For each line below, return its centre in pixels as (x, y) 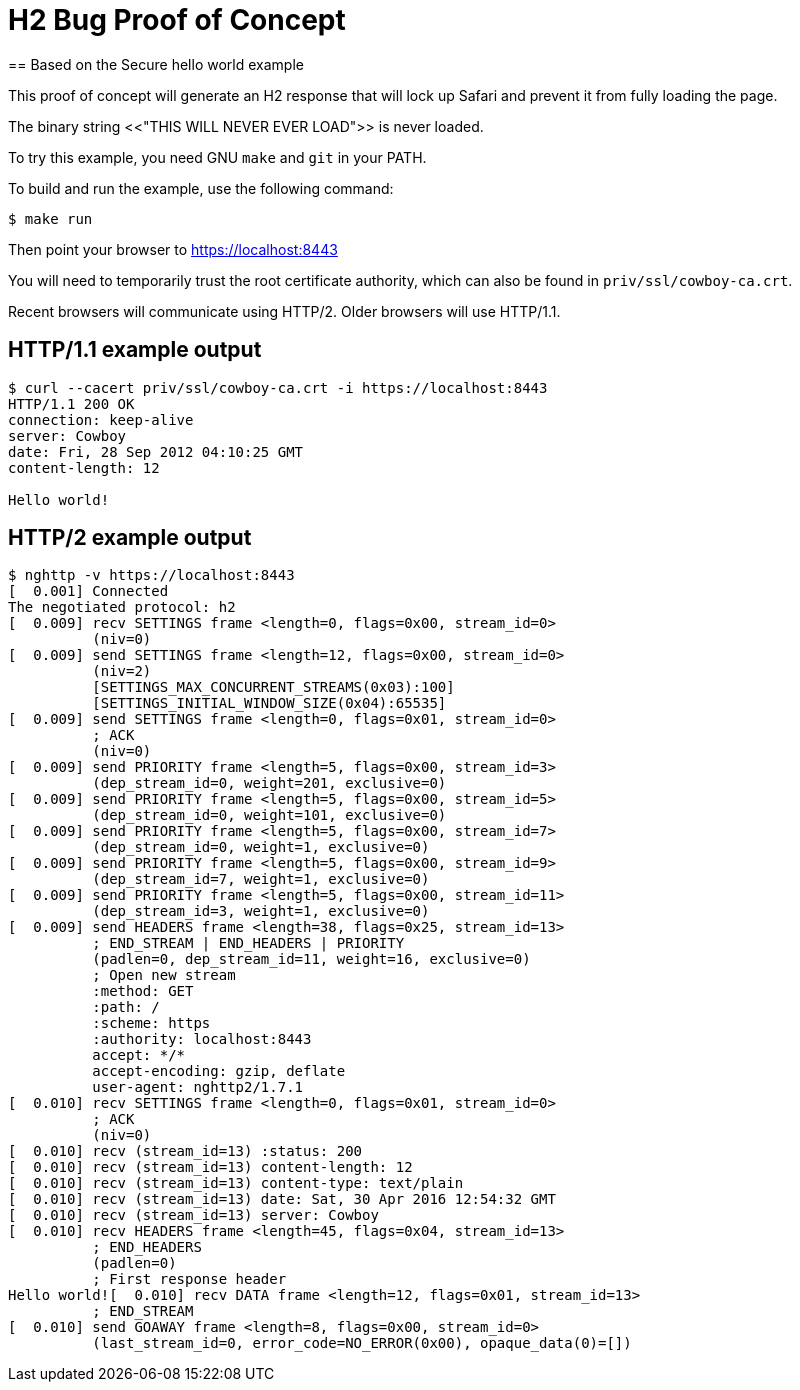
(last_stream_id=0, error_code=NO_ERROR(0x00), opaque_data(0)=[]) (362, 1343)
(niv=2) (122, 671)
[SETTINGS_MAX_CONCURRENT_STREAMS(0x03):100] (273, 687)
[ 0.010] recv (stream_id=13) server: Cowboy (193, 1215)
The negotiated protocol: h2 (122, 607)
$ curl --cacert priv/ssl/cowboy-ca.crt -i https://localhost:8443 (278, 387)
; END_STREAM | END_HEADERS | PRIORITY (248, 943)
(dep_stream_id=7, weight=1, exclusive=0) (261, 879)
